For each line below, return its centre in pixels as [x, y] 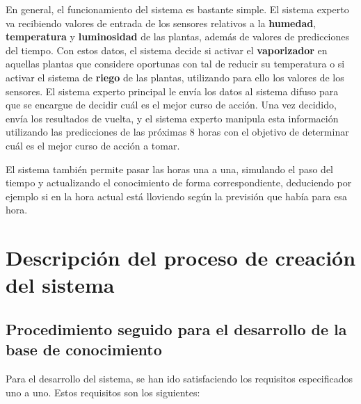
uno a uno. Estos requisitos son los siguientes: [103, 392]
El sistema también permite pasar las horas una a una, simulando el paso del [170, 169]
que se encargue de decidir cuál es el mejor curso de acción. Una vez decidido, [171, 105]
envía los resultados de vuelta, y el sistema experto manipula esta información [172, 118]
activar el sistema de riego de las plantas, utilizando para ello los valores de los [175, 77]
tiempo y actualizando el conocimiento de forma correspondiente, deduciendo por [179, 183]
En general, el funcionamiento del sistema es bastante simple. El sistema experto [177, 9]
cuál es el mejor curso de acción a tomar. [93, 145]
